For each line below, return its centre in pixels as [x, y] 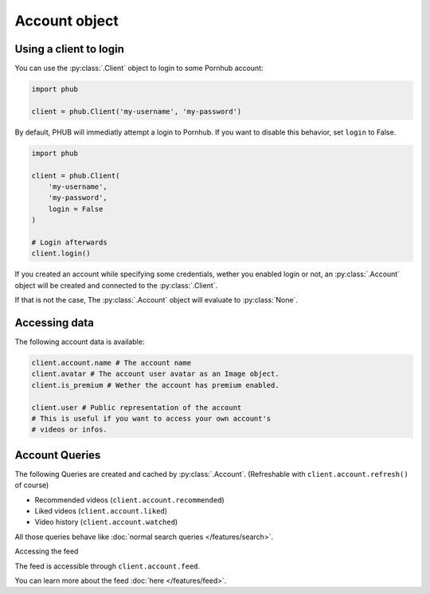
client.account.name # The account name [111, 363]
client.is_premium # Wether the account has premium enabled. [155, 385]
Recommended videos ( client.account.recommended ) [129, 500]
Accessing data [55, 322]
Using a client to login [70, 49]
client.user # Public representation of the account [137, 407]
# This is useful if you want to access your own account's [151, 418]
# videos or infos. [69, 430]
